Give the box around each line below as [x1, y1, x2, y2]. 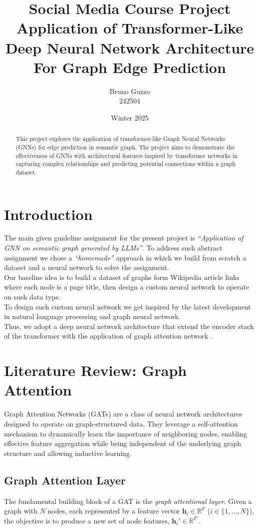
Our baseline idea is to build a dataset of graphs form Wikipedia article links [4, 271, 240, 282]
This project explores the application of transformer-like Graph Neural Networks [15, 134, 226, 143]
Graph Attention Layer [4, 472, 126, 487]
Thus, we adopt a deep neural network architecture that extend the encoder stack [4, 320, 254, 331]
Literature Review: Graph [4, 360, 187, 380]
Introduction [4, 203, 93, 224]
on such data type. [4, 291, 61, 302]
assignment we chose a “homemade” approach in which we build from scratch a [4, 252, 247, 262]
